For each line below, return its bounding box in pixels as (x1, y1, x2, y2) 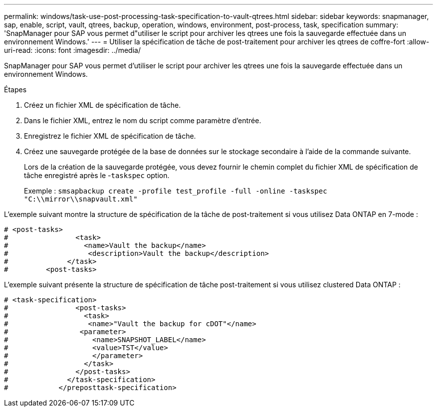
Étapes (4, 85, 27, 94)
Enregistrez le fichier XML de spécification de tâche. (24, 132, 196, 140)
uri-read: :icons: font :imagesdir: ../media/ (4, 46, 141, 54)
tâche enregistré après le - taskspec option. (24, 171, 170, 180)
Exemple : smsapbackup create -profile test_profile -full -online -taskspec (24, 187, 327, 195)
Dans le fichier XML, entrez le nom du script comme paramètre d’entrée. (24, 116, 261, 125)
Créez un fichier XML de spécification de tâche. (24, 101, 181, 109)
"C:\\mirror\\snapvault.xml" (24, 195, 138, 203)
